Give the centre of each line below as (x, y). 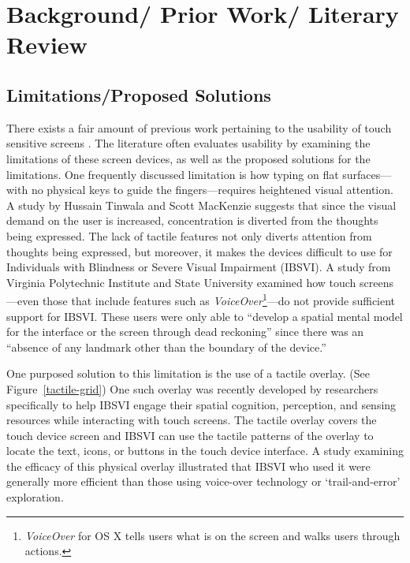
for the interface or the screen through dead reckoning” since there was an (185, 332)
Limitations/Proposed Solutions (139, 94)
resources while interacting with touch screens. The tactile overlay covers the (192, 420)
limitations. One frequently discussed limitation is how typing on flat (173, 174)
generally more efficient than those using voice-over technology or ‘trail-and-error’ (203, 481)
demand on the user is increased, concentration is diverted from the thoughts (192, 220)
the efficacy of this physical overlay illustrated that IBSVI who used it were (188, 466)
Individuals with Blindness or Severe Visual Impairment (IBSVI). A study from (199, 267)
